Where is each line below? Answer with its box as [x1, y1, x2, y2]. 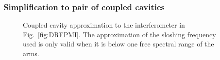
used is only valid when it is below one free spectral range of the [23, 39, 214, 49]
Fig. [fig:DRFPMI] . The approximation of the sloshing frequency [23, 29, 216, 39]
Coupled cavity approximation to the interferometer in [23, 20, 185, 30]
